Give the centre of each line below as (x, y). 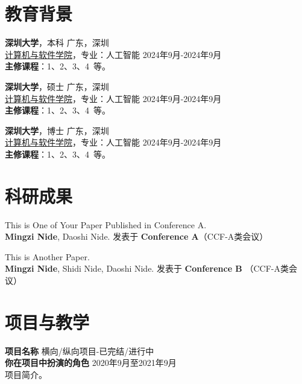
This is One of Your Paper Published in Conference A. (106, 224)
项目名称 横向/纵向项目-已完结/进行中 (80, 350)
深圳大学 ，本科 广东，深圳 (57, 43)
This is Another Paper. (47, 256)
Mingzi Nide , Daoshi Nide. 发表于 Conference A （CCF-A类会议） (137, 236)
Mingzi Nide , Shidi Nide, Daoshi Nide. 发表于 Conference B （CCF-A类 (147, 268)
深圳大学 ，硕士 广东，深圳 (57, 86)
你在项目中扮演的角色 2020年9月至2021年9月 (91, 363)
